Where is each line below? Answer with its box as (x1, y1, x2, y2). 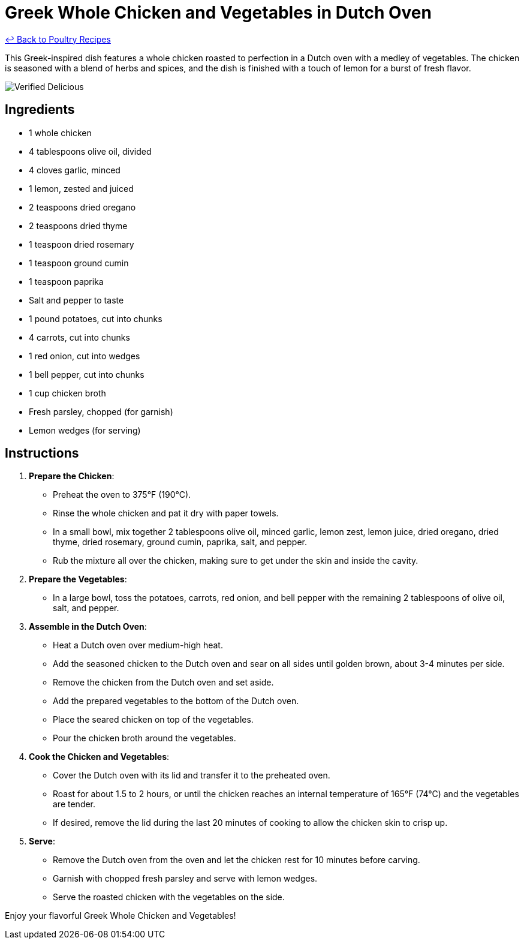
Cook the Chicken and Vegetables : (29, 751, 170, 762)
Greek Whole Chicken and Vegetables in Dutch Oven (5, 2, 432, 23)
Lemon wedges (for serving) (29, 425, 141, 435)
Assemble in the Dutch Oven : (29, 621, 147, 632)
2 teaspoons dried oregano (29, 202, 136, 212)
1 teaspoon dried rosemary (29, 239, 134, 249)
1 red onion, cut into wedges (29, 350, 140, 361)
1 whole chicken (29, 127, 92, 138)
